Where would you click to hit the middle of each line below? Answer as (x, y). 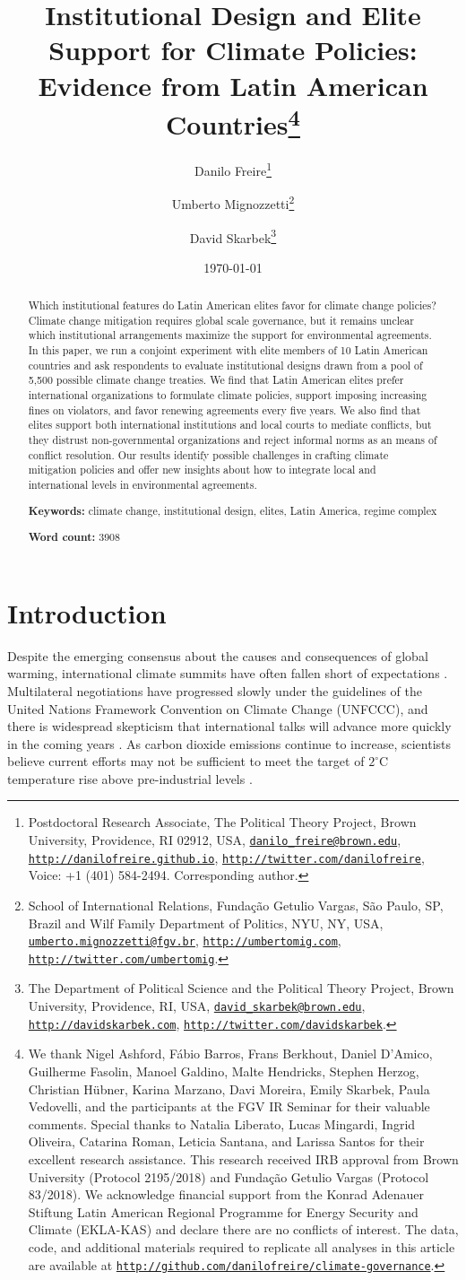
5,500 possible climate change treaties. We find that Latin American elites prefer (216, 380)
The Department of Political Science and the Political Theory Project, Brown (241, 988)
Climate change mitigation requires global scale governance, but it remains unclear (221, 320)
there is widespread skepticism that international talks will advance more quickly (229, 726)
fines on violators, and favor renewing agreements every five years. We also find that (224, 409)
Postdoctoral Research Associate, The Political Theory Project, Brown (222, 822)
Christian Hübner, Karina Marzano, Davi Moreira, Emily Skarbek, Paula (229, 1088)
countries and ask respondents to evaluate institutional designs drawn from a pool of (225, 365)
